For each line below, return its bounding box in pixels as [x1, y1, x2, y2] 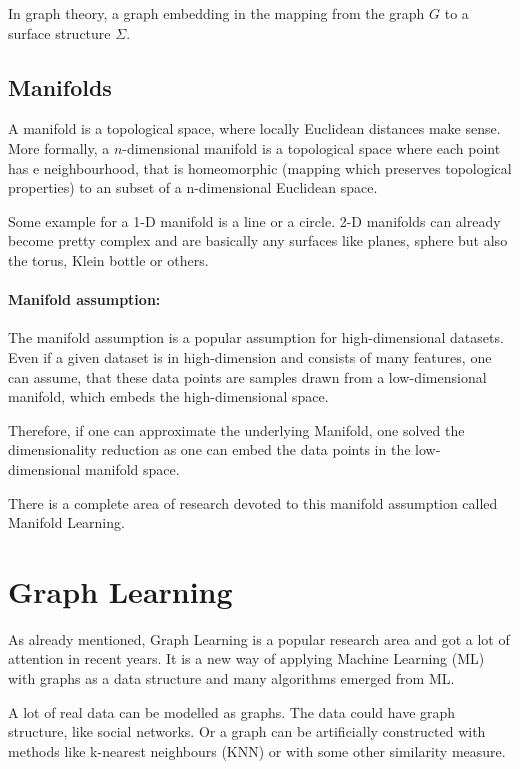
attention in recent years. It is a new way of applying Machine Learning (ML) [8, 648, 485, 669]
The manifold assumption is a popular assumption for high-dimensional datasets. [8, 327, 504, 348]
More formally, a [8, 137, 110, 158]
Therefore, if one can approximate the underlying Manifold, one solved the [8, 419, 465, 440]
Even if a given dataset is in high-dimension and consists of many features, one [8, 346, 492, 367]
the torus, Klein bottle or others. [8, 249, 209, 270]
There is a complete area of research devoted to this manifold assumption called [8, 492, 498, 513]
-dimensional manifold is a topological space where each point [122, 137, 501, 158]
